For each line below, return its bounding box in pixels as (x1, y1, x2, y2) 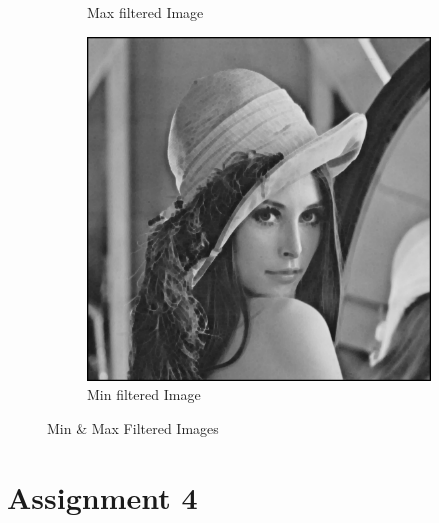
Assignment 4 (7, 476, 198, 517)
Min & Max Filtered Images (47, 417, 219, 438)
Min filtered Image (87, 384, 201, 405)
